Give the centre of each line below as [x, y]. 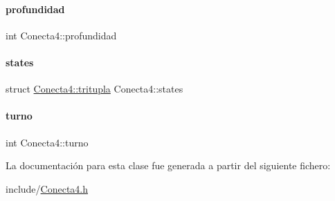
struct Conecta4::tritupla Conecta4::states [94, 89]
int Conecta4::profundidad [61, 35]
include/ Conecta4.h [47, 188]
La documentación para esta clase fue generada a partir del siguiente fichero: [168, 165]
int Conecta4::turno [47, 142]
